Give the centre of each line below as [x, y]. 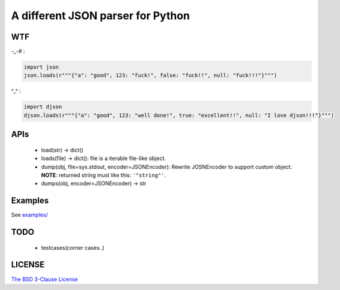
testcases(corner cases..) [73, 247]
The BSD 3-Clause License [44, 279]
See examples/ [29, 215]
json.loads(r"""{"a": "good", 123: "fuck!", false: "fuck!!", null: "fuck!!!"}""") [150, 75]
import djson [43, 107]
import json [41, 67]
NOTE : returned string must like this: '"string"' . [104, 175]
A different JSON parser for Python [101, 16]
